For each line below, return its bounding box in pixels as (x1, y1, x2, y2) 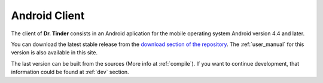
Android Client (11, 9, 85, 22)
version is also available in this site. (11, 49, 98, 56)
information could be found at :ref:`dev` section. (11, 69, 129, 76)
